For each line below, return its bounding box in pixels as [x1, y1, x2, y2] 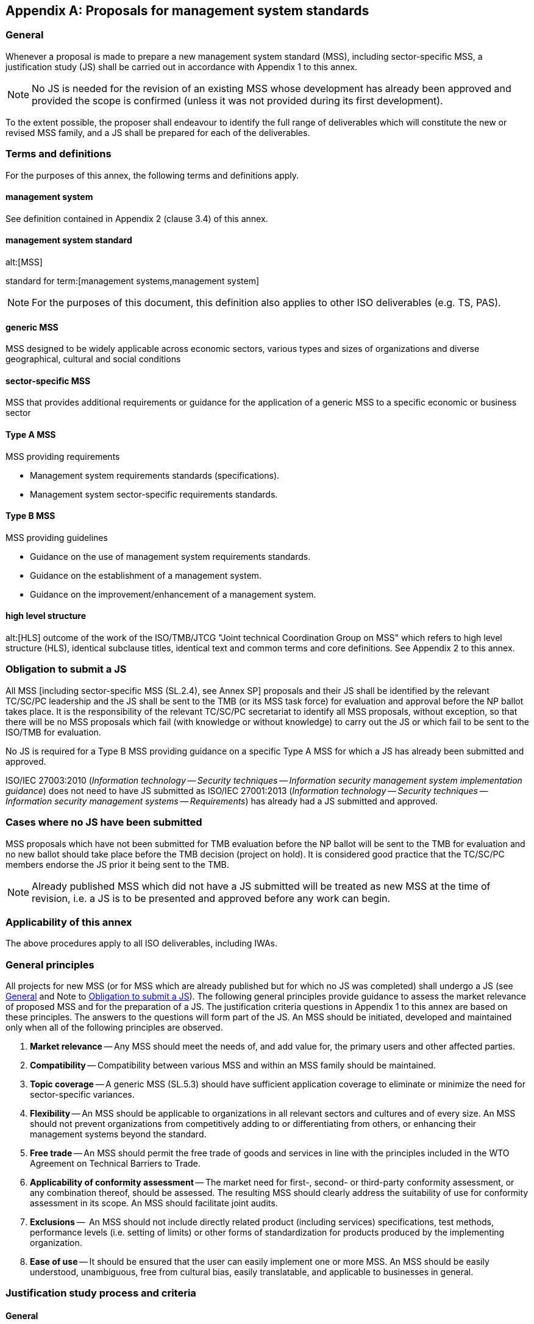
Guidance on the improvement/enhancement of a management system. [30, 589, 316, 599]
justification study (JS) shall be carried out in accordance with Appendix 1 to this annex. [5, 61, 358, 72]
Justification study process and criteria [5, 1287, 196, 1300]
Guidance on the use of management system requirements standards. [30, 551, 311, 562]
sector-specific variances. [30, 1089, 135, 1100]
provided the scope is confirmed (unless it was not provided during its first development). [32, 94, 443, 107]
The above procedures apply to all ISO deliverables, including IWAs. [5, 938, 278, 949]
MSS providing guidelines [5, 532, 108, 543]
